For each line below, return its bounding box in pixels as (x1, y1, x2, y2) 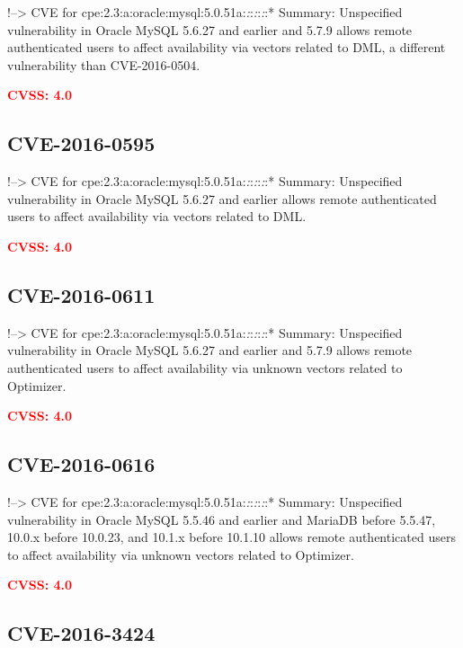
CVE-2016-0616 (7, 450, 156, 478)
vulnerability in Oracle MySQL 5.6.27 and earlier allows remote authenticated (7, 189, 437, 208)
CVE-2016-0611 (7, 280, 156, 308)
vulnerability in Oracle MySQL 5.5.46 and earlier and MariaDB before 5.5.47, (7, 510, 436, 528)
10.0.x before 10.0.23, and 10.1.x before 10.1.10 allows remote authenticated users (7, 528, 456, 546)
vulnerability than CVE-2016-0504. (7, 55, 200, 74)
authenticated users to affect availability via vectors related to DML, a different (7, 38, 446, 57)
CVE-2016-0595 (7, 129, 156, 157)
